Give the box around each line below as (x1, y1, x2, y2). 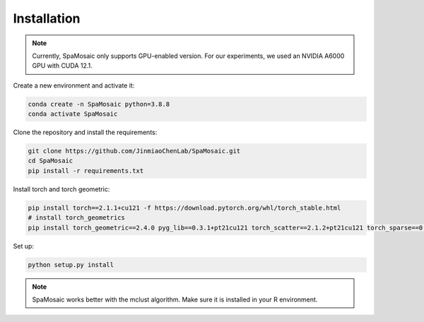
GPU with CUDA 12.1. (32, 61, 93, 70)
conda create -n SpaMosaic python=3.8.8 (28, 100, 170, 108)
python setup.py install (28, 261, 114, 268)
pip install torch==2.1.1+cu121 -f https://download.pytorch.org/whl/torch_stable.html (28, 203, 341, 212)
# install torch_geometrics (28, 214, 125, 222)
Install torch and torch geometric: (13, 184, 110, 193)
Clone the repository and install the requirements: (13, 128, 158, 137)
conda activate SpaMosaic (28, 110, 118, 118)
